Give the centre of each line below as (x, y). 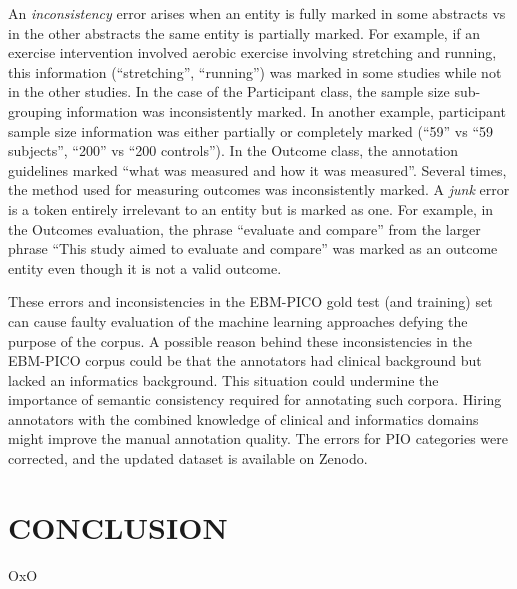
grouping (35, 110)
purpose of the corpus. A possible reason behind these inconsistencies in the (240, 340)
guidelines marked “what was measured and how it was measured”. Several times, (257, 169)
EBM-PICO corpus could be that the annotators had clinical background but (245, 360)
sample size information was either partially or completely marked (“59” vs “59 (251, 130)
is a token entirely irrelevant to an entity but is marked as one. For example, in (251, 208)
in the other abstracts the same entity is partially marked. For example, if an (244, 32)
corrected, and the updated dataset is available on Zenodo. (188, 458)
